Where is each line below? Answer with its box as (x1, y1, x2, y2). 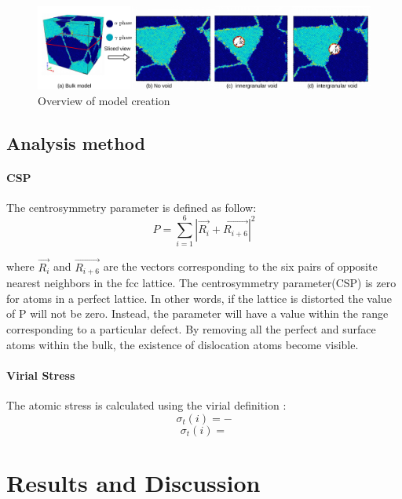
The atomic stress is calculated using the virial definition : (6, 396, 287, 413)
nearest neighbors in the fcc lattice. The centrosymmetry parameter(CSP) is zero (6, 275, 397, 291)
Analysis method (6, 130, 145, 155)
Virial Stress (6, 366, 75, 383)
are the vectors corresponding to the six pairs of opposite (103, 258, 378, 275)
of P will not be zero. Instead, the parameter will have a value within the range (6, 305, 389, 322)
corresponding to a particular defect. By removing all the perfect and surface (6, 320, 376, 337)
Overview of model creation (38, 92, 170, 108)
